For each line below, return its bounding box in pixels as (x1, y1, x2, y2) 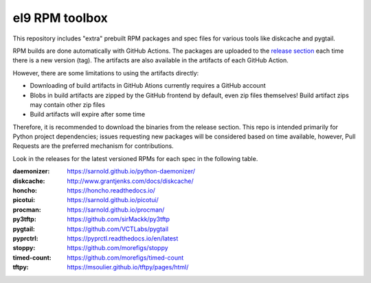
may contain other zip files (30, 100, 106, 109)
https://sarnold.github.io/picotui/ (67, 196, 159, 204)
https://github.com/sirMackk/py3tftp (67, 215, 170, 223)
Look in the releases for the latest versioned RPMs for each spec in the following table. (12, 154, 258, 162)
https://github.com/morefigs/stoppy (67, 244, 168, 252)
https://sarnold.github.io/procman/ (67, 206, 165, 214)
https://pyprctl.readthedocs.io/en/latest (67, 234, 179, 243)
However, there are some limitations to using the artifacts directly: (12, 69, 199, 77)
